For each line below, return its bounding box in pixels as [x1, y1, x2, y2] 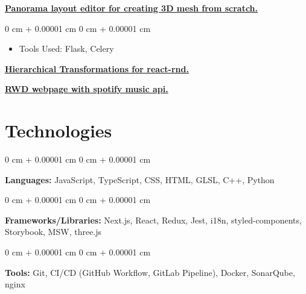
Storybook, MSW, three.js [5, 225, 102, 238]
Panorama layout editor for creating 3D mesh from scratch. [5, 2, 258, 14]
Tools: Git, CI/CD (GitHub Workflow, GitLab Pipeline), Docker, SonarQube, [5, 266, 295, 278]
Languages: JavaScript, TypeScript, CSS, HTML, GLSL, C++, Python [5, 173, 275, 186]
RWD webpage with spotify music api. [5, 83, 168, 95]
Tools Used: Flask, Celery [19, 42, 114, 55]
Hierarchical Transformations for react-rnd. [5, 62, 189, 75]
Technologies [5, 118, 112, 143]
